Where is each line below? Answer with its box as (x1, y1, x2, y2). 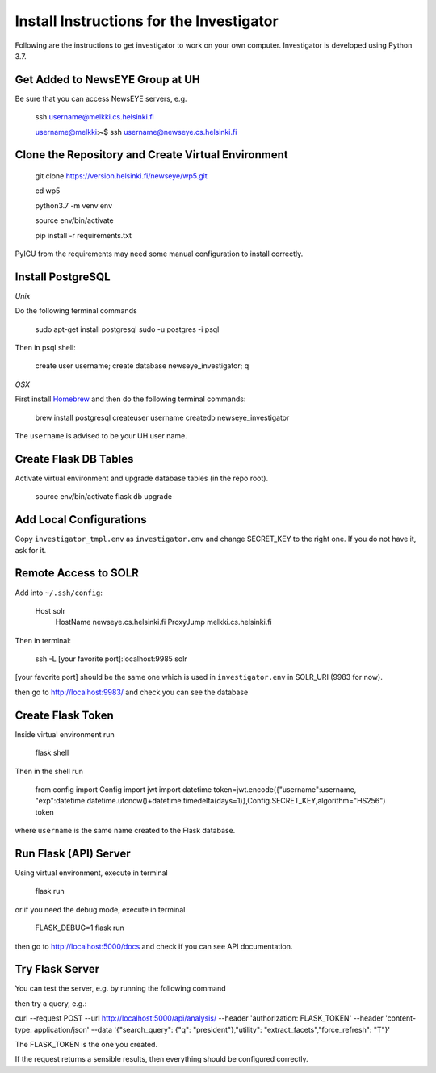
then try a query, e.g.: (15, 998, 87, 1008)
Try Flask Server (15, 962, 100, 976)
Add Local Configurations (15, 513, 147, 526)
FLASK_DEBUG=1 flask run (35, 923, 124, 933)
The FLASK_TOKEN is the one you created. (15, 1040, 157, 1050)
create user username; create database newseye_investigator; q (35, 361, 249, 371)
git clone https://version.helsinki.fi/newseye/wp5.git (35, 171, 208, 181)
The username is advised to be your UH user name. (15, 431, 187, 441)
